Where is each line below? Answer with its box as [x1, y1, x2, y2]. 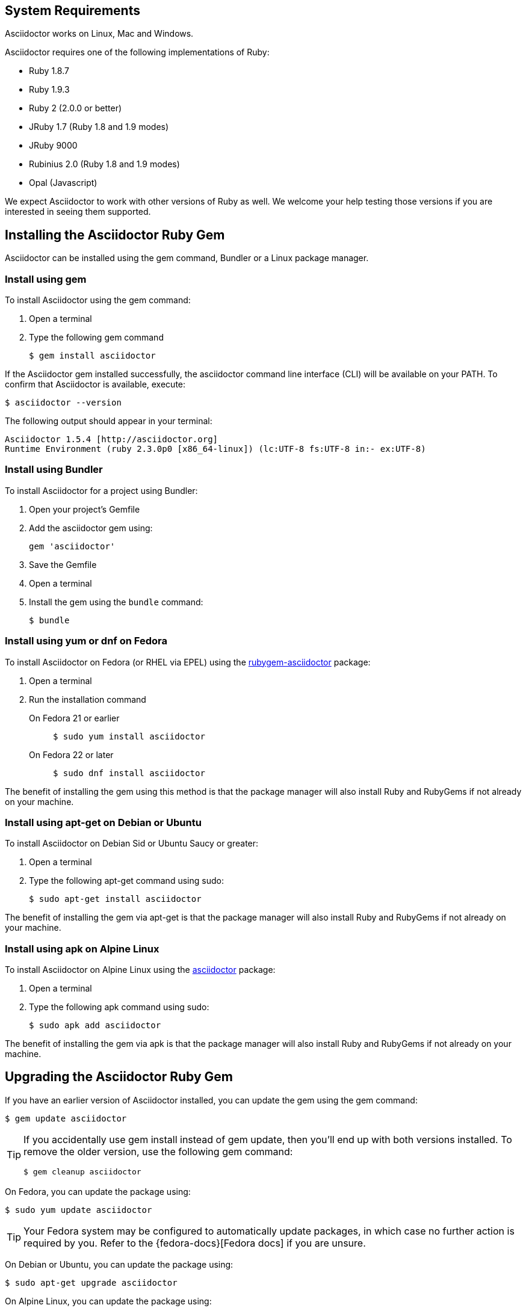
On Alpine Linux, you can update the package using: [5, 1295, 212, 1306]
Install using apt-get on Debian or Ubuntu [5, 816, 202, 828]
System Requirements [5, 3, 140, 18]
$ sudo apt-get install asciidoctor [29, 894, 202, 904]
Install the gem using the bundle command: [29, 596, 203, 607]
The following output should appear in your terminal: [5, 416, 212, 427]
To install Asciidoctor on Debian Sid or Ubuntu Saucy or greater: [5, 838, 259, 849]
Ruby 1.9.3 [29, 84, 70, 95]
